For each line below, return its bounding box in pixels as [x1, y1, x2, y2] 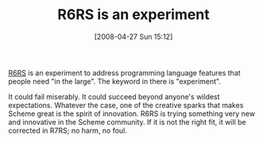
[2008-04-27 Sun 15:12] [94, 32, 173, 41]
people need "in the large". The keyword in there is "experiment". [8, 76, 221, 86]
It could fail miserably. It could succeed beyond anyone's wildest [8, 91, 220, 101]
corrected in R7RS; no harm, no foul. [8, 126, 127, 135]
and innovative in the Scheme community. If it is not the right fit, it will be [8, 117, 246, 126]
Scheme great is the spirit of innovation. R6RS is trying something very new [8, 109, 256, 118]
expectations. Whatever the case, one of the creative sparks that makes [8, 100, 244, 110]
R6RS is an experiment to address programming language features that [8, 68, 241, 77]
